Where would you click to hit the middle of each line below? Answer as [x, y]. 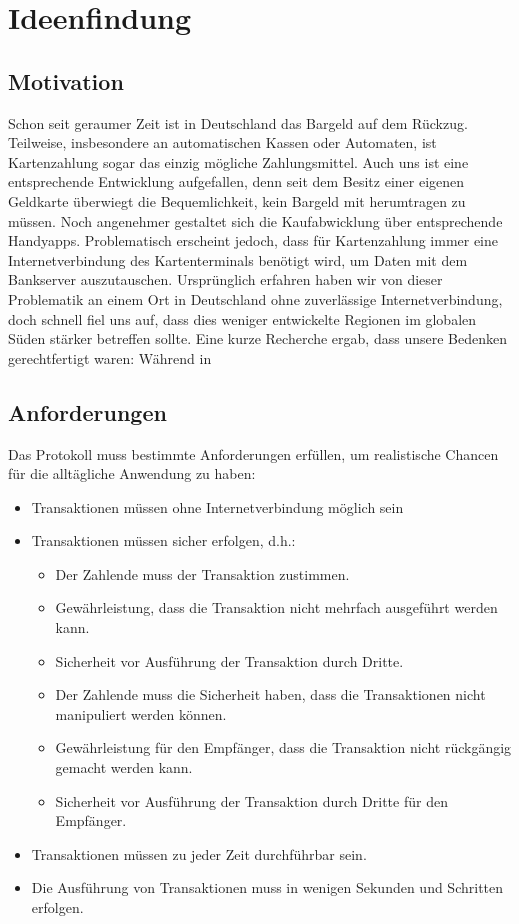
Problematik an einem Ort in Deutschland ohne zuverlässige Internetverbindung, [255, 298]
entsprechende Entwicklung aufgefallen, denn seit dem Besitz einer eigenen [236, 181]
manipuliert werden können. [141, 713]
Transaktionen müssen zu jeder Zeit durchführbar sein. [199, 853]
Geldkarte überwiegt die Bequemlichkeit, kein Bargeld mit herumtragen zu [237, 200]
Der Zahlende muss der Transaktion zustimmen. [202, 573]
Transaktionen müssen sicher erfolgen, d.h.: [163, 540]
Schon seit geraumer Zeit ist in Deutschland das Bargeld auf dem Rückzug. [238, 122]
